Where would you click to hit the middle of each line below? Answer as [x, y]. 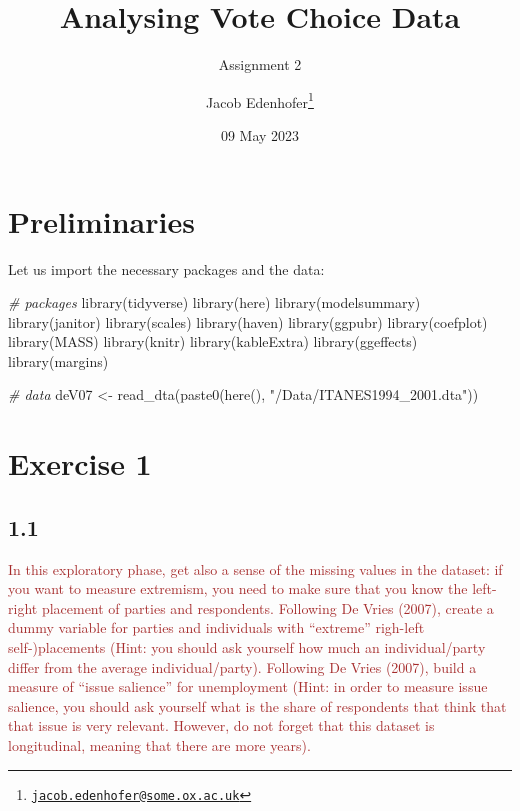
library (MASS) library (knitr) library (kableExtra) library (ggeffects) [213, 341]
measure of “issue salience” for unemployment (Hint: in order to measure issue [248, 686]
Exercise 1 [80, 463]
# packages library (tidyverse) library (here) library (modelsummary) [214, 302]
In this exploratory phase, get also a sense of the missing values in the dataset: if [255, 568]
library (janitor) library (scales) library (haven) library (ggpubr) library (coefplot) [248, 321]
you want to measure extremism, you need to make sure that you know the [238, 588]
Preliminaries [101, 220]
